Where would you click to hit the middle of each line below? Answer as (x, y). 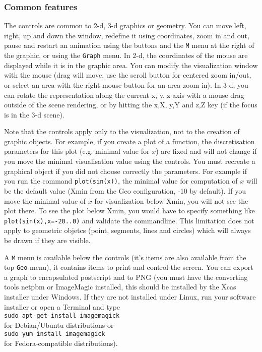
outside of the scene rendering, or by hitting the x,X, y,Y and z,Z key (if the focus (131, 105)
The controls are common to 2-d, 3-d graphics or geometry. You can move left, (125, 25)
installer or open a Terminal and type (62, 306)
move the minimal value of (45, 200)
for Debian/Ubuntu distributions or (59, 325)
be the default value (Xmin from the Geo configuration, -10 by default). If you (125, 190)
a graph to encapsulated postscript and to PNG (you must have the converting (126, 277)
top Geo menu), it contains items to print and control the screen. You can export (129, 267)
